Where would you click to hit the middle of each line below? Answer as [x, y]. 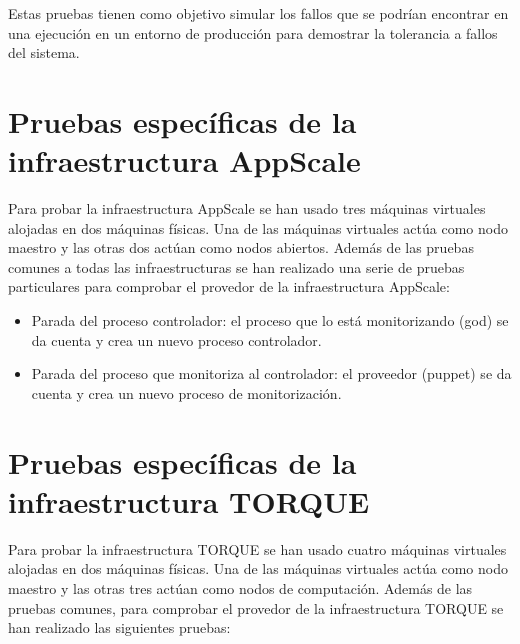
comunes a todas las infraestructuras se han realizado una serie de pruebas [236, 266]
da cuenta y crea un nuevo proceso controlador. [176, 339]
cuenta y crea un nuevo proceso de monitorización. [186, 392]
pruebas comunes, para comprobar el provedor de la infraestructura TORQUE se [256, 607]
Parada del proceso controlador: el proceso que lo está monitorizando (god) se [270, 320]
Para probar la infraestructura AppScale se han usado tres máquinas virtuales [247, 208]
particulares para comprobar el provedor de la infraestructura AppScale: [229, 286]
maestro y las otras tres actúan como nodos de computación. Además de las [240, 587]
